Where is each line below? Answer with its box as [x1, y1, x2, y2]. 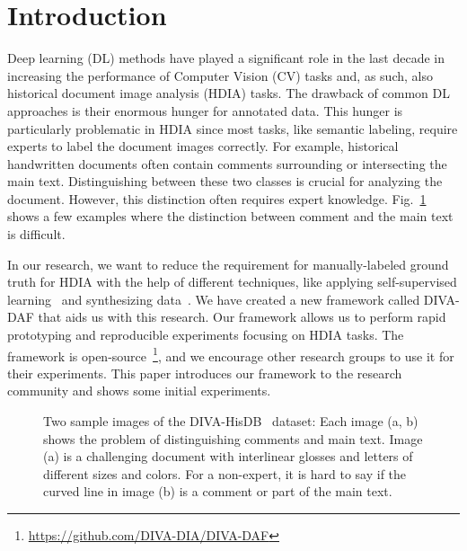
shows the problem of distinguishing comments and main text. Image [43, 429, 423, 448]
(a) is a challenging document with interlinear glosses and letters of [43, 447, 413, 466]
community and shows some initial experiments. [7, 381, 271, 400]
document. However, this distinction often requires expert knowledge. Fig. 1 [7, 189, 427, 208]
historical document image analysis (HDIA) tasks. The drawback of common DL [7, 84, 450, 102]
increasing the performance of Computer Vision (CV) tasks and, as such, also [7, 66, 433, 84]
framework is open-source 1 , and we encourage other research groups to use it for [7, 343, 454, 365]
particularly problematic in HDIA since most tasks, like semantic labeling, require [7, 119, 458, 138]
